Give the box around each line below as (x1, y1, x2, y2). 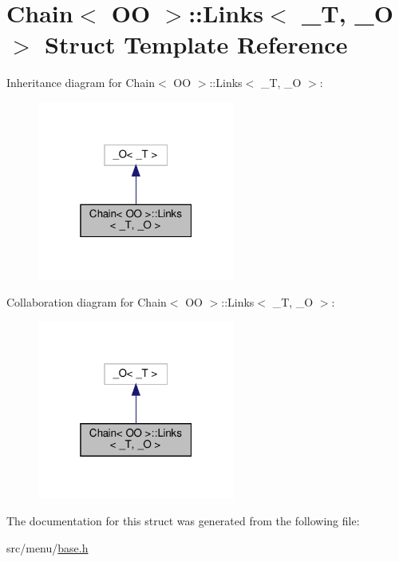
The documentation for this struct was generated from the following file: (6, 513, 360, 529)
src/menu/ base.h (6, 539, 89, 556)
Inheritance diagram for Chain (6, 74, 156, 91)
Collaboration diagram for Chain (6, 293, 167, 310)
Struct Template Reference (45, 28, 348, 61)
